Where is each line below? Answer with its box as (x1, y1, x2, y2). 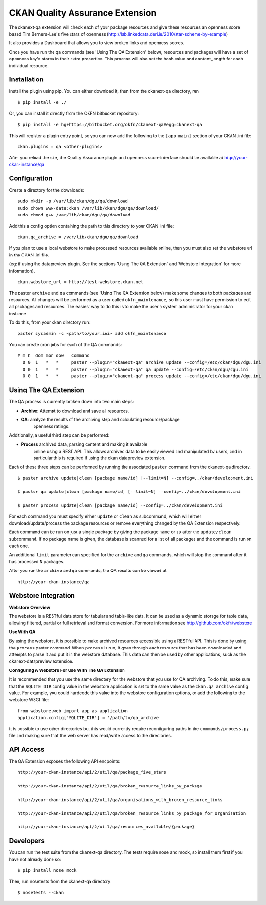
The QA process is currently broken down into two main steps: (9, 399, 134, 405)
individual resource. (9, 62, 49, 68)
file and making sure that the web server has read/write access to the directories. (9, 732, 172, 738)
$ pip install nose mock (18, 868, 77, 873)
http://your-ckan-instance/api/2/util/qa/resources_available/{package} (18, 824, 195, 830)
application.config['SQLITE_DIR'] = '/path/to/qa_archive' (18, 715, 161, 721)
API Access (9, 745, 45, 753)
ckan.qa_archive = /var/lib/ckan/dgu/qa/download (18, 235, 139, 240)
